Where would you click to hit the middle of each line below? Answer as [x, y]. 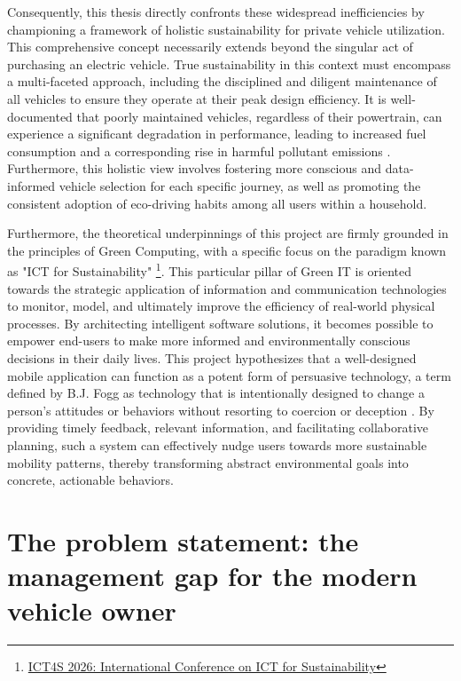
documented [40, 116]
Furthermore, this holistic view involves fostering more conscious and [195, 168]
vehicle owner [92, 610]
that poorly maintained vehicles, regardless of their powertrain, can [259, 116]
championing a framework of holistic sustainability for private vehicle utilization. [226, 29]
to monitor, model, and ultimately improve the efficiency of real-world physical [221, 306]
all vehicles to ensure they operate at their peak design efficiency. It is [197, 98]
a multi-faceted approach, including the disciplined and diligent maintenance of [222, 81]
